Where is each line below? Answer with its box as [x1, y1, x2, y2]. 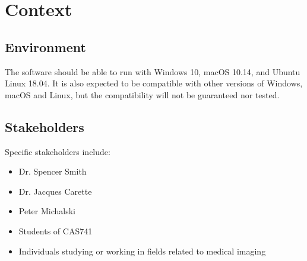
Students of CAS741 [18, 224, 93, 237]
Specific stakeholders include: [5, 145, 110, 157]
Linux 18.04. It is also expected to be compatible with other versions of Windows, [5, 77, 303, 89]
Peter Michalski [18, 205, 75, 217]
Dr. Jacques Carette [18, 185, 92, 197]
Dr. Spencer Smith [18, 165, 87, 178]
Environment [5, 37, 86, 56]
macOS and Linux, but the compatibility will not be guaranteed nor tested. [5, 88, 280, 101]
